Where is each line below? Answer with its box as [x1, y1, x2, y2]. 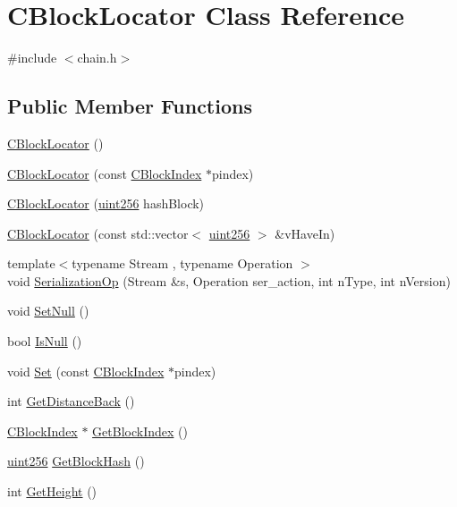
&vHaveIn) [275, 224, 335, 242]
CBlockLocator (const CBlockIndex [7, 164, 202, 182]
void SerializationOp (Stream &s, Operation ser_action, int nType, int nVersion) [7, 271, 451, 290]
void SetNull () [7, 301, 89, 320]
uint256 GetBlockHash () [7, 452, 145, 470]
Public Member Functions [7, 92, 252, 120]
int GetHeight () [7, 482, 97, 501]
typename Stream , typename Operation [72, 254, 293, 273]
